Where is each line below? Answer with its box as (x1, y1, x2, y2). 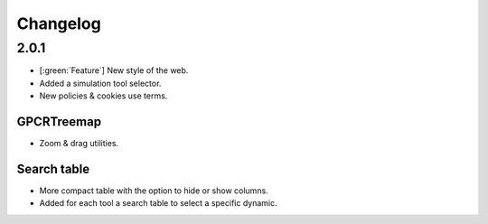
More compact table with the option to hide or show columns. (39, 185, 268, 196)
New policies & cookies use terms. (39, 90, 168, 101)
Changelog (16, 14, 101, 33)
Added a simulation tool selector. (39, 78, 162, 89)
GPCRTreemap (16, 114, 102, 129)
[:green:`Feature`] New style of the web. (39, 65, 189, 76)
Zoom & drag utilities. (39, 138, 119, 149)
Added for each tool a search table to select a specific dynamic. (39, 198, 277, 209)
